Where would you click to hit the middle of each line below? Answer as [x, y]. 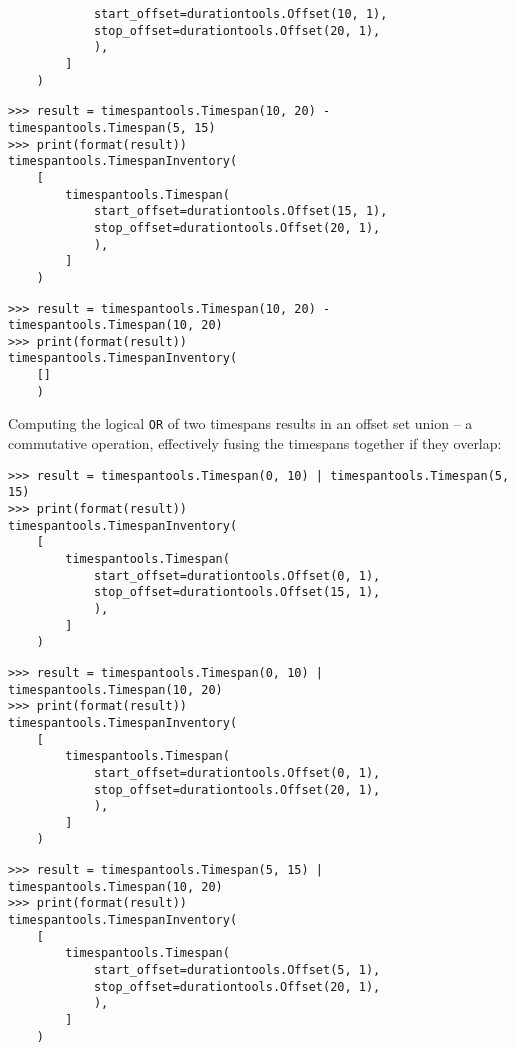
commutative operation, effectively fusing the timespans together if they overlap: [255, 443]
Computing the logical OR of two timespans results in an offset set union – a [240, 423]
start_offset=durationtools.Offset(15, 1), [240, 211]
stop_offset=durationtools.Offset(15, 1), [237, 592]
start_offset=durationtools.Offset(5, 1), [237, 970]
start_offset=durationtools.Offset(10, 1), [240, 14]
